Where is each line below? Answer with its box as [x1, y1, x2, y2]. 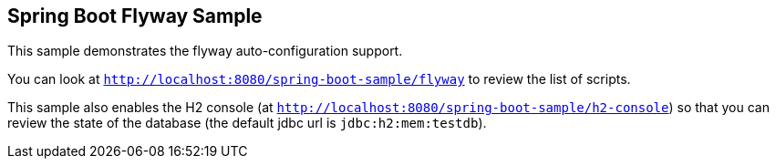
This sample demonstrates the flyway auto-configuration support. [7, 43, 403, 59]
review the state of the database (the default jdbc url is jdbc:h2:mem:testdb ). [7, 115, 487, 131]
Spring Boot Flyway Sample [7, 5, 263, 27]
